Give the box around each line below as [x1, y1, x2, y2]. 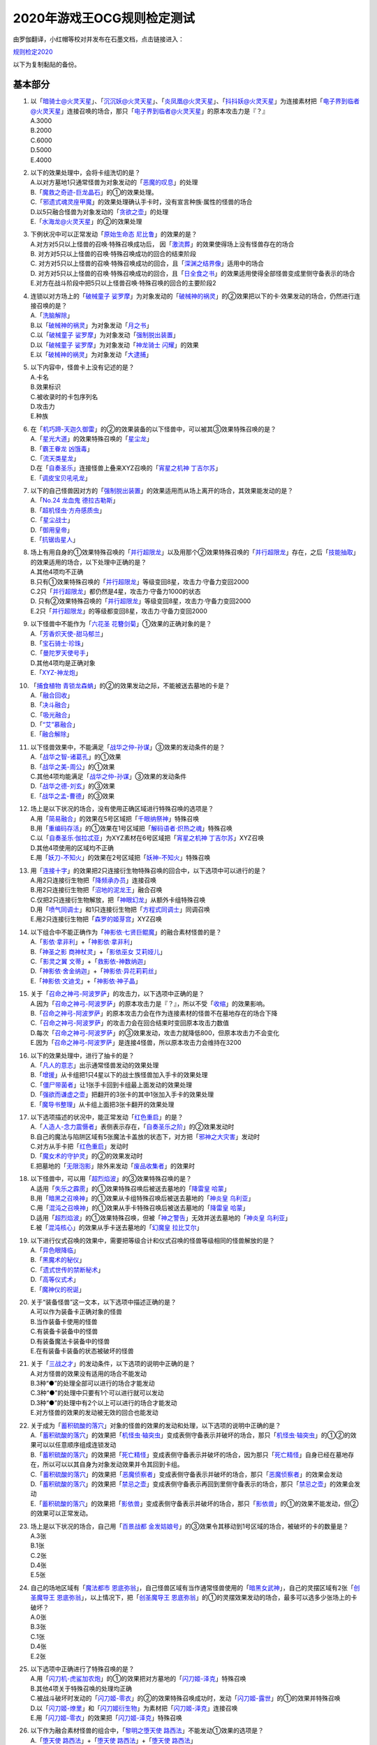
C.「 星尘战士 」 [30, 516, 74, 524]
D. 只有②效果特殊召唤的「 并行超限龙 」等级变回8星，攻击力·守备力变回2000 [30, 597, 251, 605]
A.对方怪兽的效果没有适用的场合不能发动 [30, 1369, 147, 1378]
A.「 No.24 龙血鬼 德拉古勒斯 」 [30, 496, 119, 505]
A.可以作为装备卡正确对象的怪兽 [30, 1307, 122, 1316]
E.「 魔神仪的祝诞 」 [30, 1285, 85, 1293]
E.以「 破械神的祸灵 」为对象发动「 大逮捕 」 [30, 350, 153, 359]
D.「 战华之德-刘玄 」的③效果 [30, 782, 115, 790]
